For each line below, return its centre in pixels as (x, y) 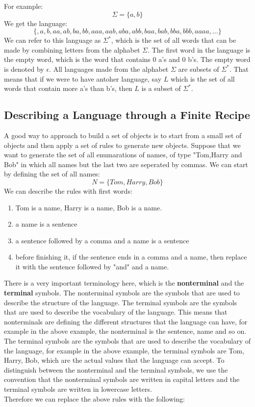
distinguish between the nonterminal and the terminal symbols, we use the (116, 369)
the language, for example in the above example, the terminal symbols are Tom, (124, 350)
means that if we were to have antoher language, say (83, 78)
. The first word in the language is (199, 49)
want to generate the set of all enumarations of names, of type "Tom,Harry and (123, 155)
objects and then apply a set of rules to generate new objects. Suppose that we (122, 145)
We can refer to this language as (52, 40)
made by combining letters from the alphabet (72, 49)
